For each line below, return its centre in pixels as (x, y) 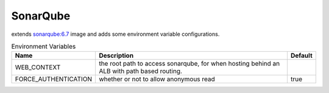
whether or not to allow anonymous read (157, 79)
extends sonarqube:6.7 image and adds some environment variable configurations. (115, 34)
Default (302, 56)
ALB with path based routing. (140, 71)
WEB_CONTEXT (38, 67)
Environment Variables (44, 47)
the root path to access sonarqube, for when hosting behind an (189, 64)
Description (116, 56)
